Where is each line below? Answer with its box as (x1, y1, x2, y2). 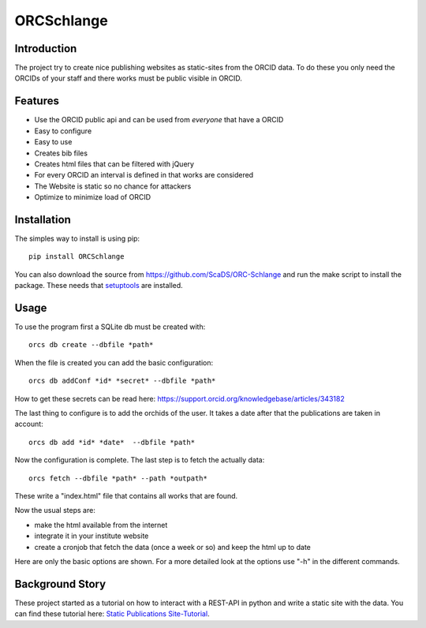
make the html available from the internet (34, 520, 168, 529)
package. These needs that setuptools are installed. (14, 281, 183, 290)
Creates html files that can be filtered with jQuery (34, 159, 195, 169)
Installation (14, 213, 71, 226)
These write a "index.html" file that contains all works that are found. (14, 491, 238, 500)
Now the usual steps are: (14, 506, 96, 515)
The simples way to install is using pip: (14, 234, 140, 243)
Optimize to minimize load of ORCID (34, 193, 151, 202)
